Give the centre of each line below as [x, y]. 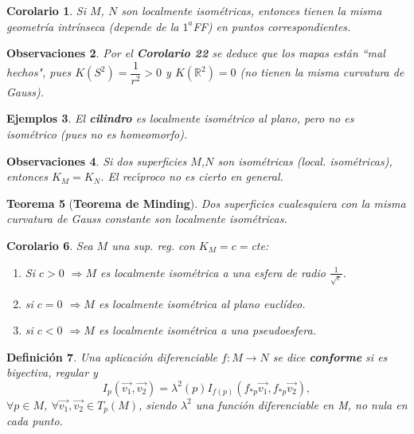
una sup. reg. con [153, 245]
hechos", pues [39, 72]
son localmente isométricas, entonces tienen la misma [252, 10]
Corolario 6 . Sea [50, 245]
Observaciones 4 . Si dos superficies [97, 160]
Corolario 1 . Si [46, 10]
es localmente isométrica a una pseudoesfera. [207, 330]
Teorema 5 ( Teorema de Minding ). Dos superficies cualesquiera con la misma [206, 203]
